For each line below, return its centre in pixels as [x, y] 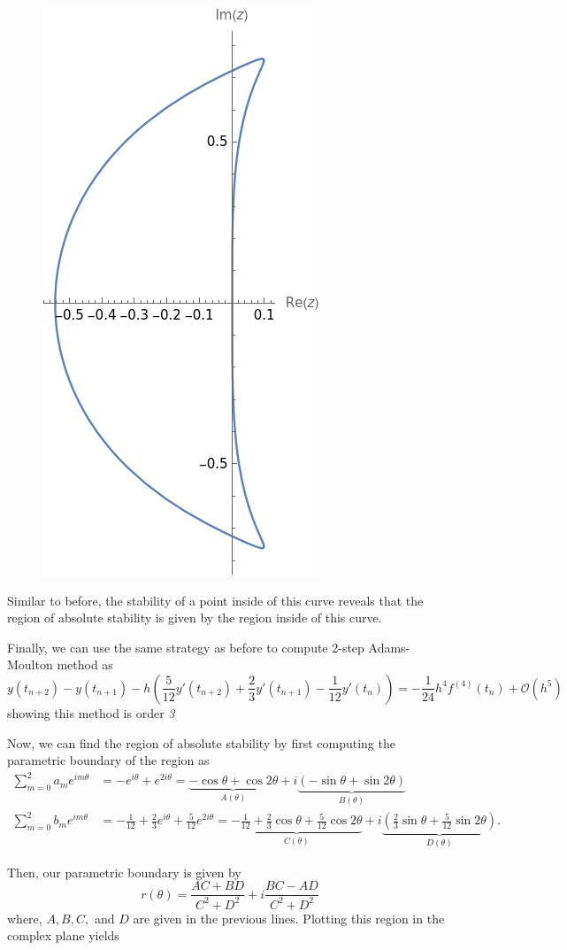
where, [25, 918]
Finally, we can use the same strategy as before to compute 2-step [186, 647]
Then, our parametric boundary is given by [124, 872]
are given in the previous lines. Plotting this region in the [289, 918]
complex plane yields [63, 935]
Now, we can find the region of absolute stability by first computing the [201, 742]
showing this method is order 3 [91, 712]
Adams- [389, 647]
